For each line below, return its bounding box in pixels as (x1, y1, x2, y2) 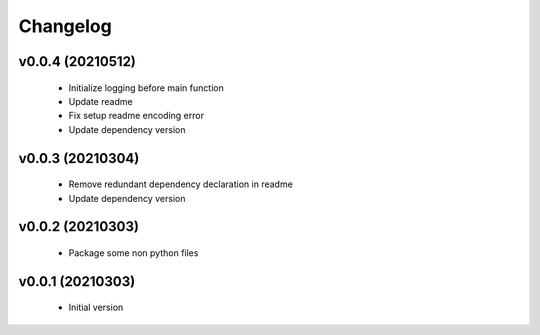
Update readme (68, 95, 134, 107)
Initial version (68, 301, 124, 314)
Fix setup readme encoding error (68, 110, 205, 122)
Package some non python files (68, 246, 199, 259)
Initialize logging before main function (68, 81, 224, 94)
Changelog (18, 15, 112, 37)
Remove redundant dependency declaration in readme (68, 178, 294, 190)
